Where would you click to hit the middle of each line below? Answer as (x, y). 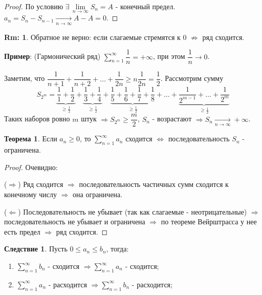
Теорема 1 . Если (31, 139)
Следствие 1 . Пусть (36, 249)
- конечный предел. (145, 6)
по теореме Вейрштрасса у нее (209, 222)
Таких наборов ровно (37, 119)
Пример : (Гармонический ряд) (52, 56)
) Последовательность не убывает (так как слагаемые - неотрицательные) (133, 211)
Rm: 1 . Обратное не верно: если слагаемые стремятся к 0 (95, 37)
